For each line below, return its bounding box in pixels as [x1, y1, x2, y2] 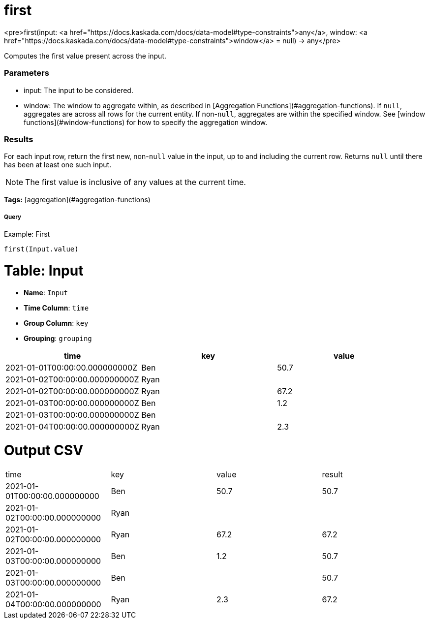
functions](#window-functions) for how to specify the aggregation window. [24, 118, 268, 126]
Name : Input [24, 288, 68, 297]
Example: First [4, 230, 50, 239]
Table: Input [4, 262, 84, 279]
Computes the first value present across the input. [4, 51, 167, 60]
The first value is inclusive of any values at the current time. [25, 177, 246, 187]
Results [4, 134, 33, 144]
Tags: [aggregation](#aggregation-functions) [4, 195, 151, 204]
